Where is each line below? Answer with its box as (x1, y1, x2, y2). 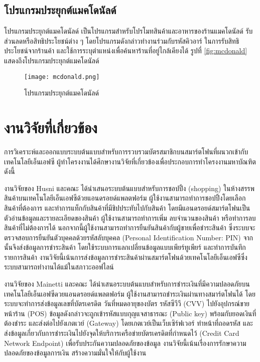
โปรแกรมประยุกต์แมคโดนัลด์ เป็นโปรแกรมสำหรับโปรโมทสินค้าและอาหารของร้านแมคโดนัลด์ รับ (4, 26, 253, 36)
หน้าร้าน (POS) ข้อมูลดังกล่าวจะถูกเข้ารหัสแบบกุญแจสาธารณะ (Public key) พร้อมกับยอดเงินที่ (4, 308, 256, 318)
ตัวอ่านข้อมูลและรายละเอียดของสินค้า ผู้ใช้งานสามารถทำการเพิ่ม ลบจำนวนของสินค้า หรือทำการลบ (4, 212, 256, 223)
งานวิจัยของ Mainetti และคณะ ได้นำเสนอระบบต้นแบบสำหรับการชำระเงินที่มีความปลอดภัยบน (4, 279, 250, 289)
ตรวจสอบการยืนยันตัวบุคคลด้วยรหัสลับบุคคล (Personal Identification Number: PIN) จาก (4, 232, 253, 242)
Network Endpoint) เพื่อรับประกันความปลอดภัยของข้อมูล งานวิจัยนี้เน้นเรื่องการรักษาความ (4, 337, 246, 348)
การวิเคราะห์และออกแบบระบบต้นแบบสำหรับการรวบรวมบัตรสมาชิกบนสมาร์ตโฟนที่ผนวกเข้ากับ (4, 146, 248, 156)
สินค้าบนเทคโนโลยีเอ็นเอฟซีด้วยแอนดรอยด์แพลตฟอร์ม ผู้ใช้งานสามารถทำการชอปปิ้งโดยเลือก (4, 193, 246, 203)
